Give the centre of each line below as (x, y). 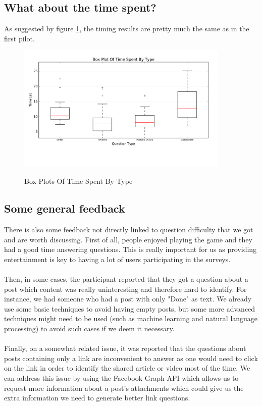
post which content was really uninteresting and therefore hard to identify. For (125, 289)
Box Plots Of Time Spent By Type (78, 181)
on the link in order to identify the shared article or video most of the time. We (127, 368)
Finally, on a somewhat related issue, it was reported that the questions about (125, 348)
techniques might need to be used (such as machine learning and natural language (131, 318)
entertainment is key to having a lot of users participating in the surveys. (117, 259)
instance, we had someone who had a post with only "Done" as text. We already (128, 299)
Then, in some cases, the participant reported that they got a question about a (126, 279)
